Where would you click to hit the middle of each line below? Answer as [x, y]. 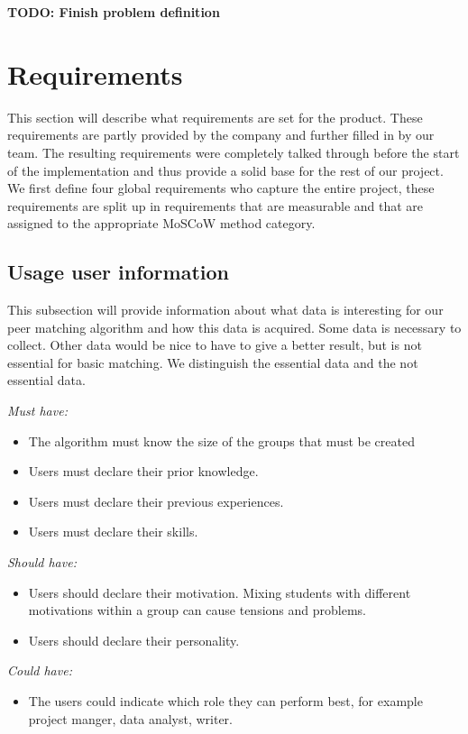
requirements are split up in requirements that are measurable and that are [216, 205]
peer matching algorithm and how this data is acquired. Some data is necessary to [234, 327]
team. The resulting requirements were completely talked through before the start [234, 152]
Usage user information [119, 272]
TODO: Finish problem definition [114, 12]
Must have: [37, 411]
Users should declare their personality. [134, 640]
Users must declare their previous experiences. [156, 501]
